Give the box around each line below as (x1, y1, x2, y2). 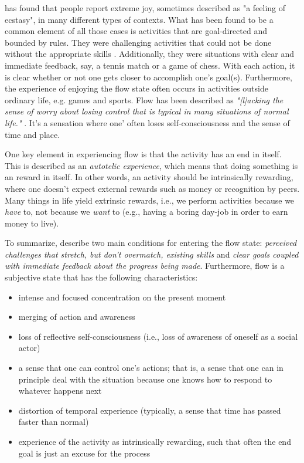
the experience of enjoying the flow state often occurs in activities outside (5, 82, 268, 94)
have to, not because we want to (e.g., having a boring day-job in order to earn (5, 205, 288, 218)
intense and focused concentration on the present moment (18, 290, 226, 303)
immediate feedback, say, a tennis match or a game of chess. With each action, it (5, 59, 295, 71)
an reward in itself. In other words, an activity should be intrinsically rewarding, (5, 171, 293, 183)
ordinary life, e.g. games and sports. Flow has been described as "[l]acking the (5, 93, 283, 106)
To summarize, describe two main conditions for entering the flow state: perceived (5, 236, 297, 249)
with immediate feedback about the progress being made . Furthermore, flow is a (5, 259, 285, 272)
